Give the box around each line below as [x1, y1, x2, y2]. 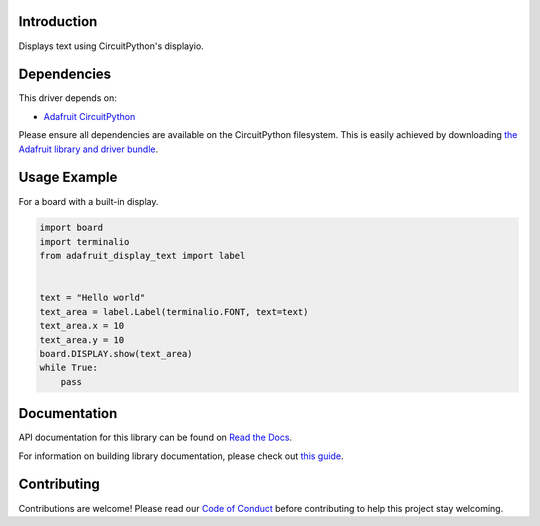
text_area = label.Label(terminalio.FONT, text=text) [39, 306, 309, 317]
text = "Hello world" [39, 292, 146, 304]
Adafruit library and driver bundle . [18, 143, 159, 155]
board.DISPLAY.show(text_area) [39, 348, 194, 359]
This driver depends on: [18, 92, 117, 104]
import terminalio [39, 236, 130, 247]
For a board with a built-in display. [18, 195, 159, 207]
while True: [39, 362, 99, 374]
